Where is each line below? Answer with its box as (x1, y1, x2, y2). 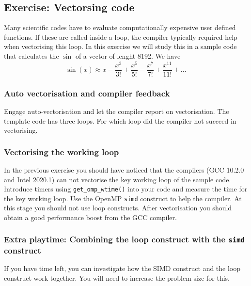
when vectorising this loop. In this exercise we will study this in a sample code (4, 41, 237, 51)
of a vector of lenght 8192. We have (75, 50, 181, 61)
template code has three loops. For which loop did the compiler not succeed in (4, 115, 236, 126)
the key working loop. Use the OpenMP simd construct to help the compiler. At (4, 193, 242, 203)
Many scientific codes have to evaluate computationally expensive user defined (4, 22, 236, 32)
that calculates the (4, 50, 59, 61)
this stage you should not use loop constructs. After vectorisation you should (4, 203, 232, 213)
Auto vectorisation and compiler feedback (4, 87, 170, 99)
